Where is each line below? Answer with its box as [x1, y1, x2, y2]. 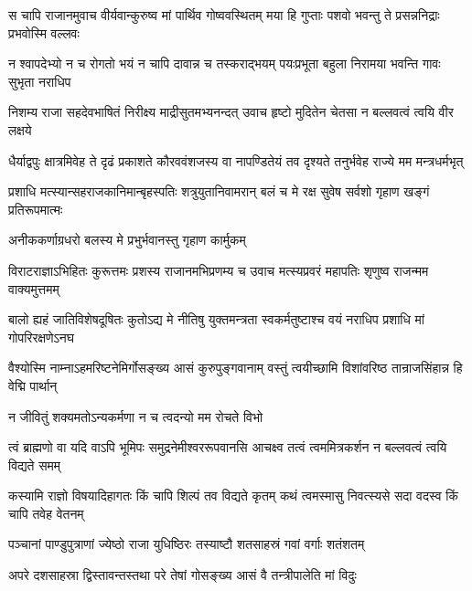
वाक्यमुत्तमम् [8, 279, 59, 298]
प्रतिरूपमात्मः [8, 199, 63, 218]
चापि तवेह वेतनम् [8, 503, 84, 522]
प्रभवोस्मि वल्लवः [8, 23, 80, 42]
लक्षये [8, 120, 32, 139]
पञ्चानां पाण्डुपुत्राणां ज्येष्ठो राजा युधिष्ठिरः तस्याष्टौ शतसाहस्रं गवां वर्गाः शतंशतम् [8, 534, 365, 554]
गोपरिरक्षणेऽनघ [8, 327, 74, 346]
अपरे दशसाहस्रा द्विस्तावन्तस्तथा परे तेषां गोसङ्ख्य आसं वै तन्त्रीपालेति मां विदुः [8, 565, 357, 585]
